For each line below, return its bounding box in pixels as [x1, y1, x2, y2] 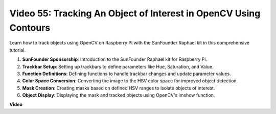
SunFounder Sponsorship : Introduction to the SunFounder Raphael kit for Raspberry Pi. [22, 56, 208, 62]
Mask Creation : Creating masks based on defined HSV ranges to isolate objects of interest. [22, 85, 215, 91]
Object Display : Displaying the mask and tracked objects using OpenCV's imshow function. [22, 92, 215, 98]
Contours [9, 22, 51, 33]
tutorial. [9, 47, 26, 53]
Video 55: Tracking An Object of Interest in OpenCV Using [9, 8, 261, 19]
